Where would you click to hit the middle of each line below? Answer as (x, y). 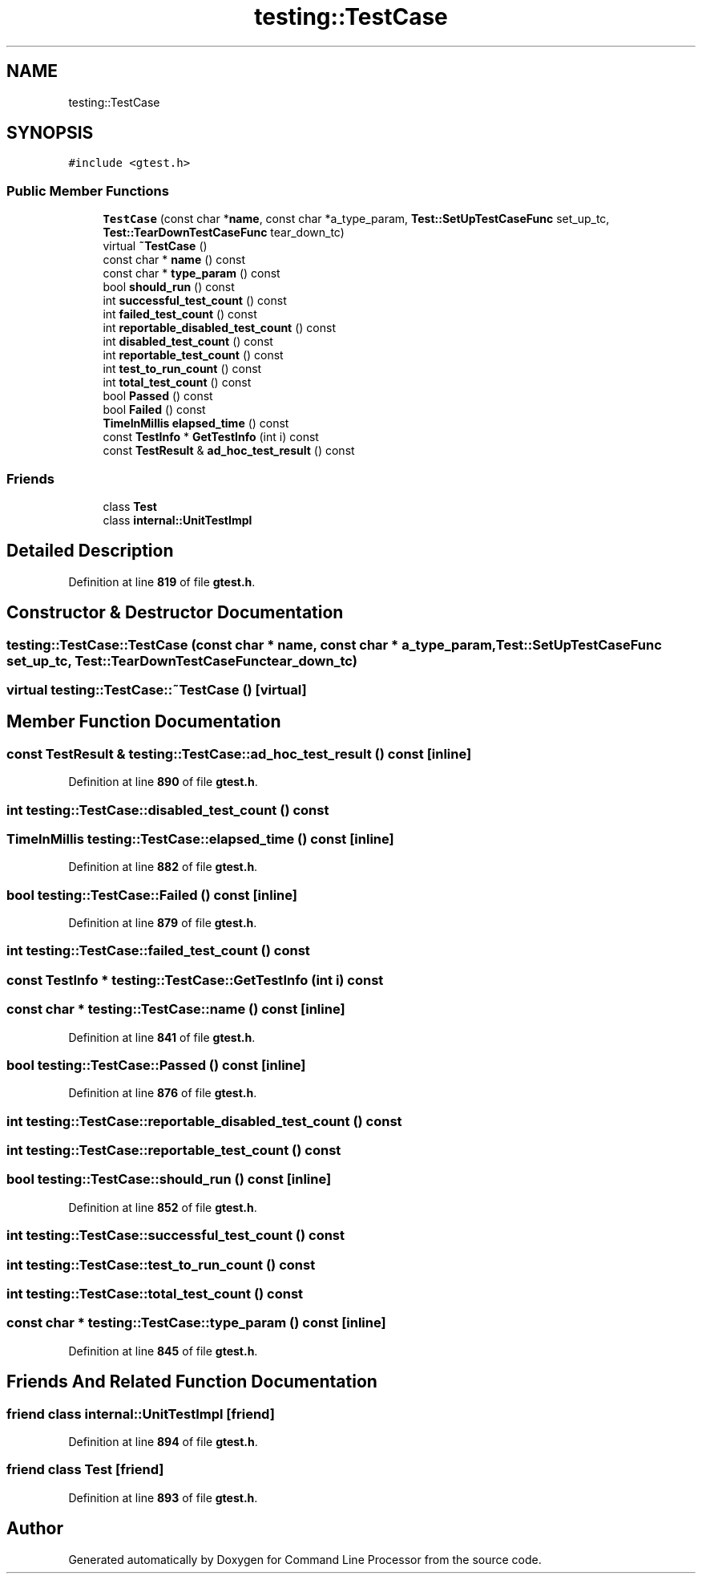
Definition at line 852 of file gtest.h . (163, 1207)
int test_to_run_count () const (182, 369)
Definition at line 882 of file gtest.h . (163, 867)
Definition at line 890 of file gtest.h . (163, 782)
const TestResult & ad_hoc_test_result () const (229, 451)
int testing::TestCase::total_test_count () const (155, 1293)
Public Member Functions (88, 190)
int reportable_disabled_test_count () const (219, 328)
